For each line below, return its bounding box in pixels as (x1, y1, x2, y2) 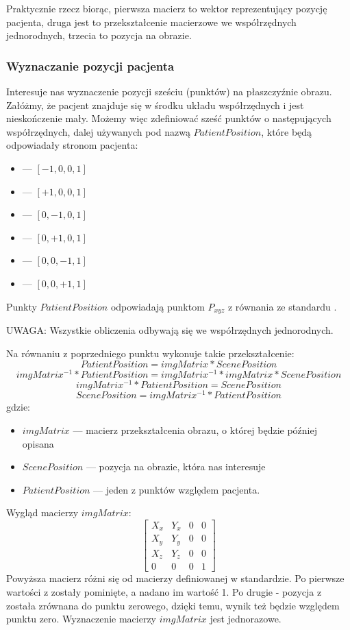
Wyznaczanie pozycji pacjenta (6, 57, 175, 74)
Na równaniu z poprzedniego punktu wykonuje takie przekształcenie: (6, 346, 295, 360)
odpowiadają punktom (110, 299, 205, 313)
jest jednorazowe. (210, 611, 282, 626)
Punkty (6, 299, 37, 313)
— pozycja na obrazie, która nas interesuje (86, 459, 266, 474)
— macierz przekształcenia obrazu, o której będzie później (73, 423, 318, 437)
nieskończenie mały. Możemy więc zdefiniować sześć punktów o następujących (6, 111, 332, 125)
